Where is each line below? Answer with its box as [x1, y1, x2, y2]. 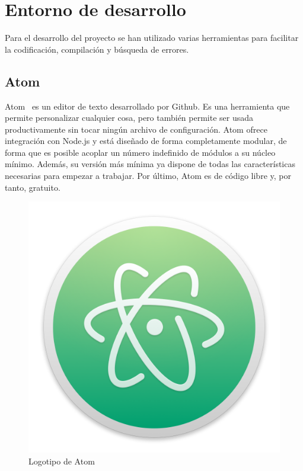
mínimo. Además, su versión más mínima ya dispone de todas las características [5, 158, 295, 170]
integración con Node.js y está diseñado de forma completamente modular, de [5, 134, 287, 147]
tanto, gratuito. [5, 181, 60, 193]
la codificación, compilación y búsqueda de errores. [5, 43, 189, 55]
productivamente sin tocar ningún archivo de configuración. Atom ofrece [5, 123, 267, 135]
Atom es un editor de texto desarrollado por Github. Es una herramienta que [5, 100, 290, 112]
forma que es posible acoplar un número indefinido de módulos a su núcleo [5, 146, 276, 158]
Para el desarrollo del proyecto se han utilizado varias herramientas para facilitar [5, 31, 299, 44]
